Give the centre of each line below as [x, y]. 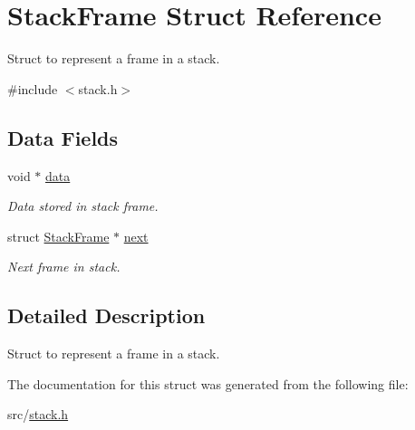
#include [33, 88]
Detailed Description [106, 315]
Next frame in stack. [64, 267]
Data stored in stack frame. [83, 206]
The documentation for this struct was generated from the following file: [208, 383]
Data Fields [63, 137]
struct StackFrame [58, 236]
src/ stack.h [38, 414]
